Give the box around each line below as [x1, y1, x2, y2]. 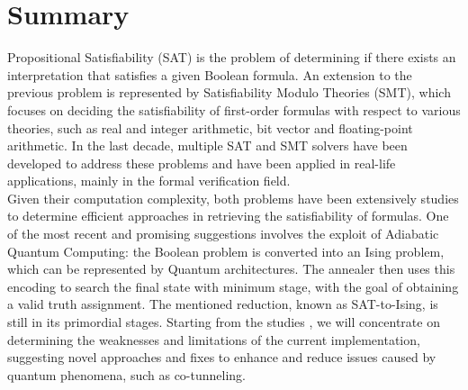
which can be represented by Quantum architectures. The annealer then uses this [7, 259, 455, 278]
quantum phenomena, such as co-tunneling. [7, 365, 247, 384]
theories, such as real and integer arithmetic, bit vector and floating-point [7, 118, 413, 137]
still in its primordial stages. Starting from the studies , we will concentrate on [7, 313, 440, 331]
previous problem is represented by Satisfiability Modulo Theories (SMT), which [7, 83, 451, 102]
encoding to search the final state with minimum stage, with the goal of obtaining [7, 277, 459, 295]
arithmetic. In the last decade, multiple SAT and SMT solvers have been [7, 136, 408, 155]
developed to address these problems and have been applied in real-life [7, 153, 396, 172]
